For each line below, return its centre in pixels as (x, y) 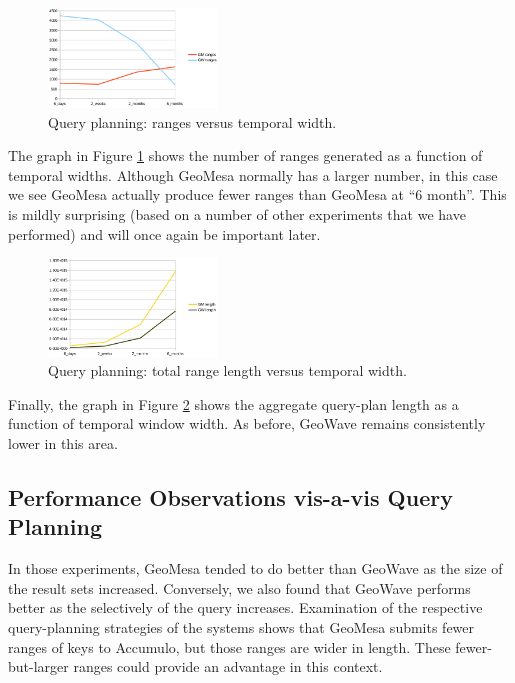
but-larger (38, 666)
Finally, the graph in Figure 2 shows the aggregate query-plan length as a (233, 403)
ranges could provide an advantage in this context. (228, 666)
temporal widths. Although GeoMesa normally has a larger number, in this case (253, 174)
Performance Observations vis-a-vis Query (230, 496)
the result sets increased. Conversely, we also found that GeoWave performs (239, 587)
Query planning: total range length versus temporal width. (227, 370)
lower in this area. (63, 442)
